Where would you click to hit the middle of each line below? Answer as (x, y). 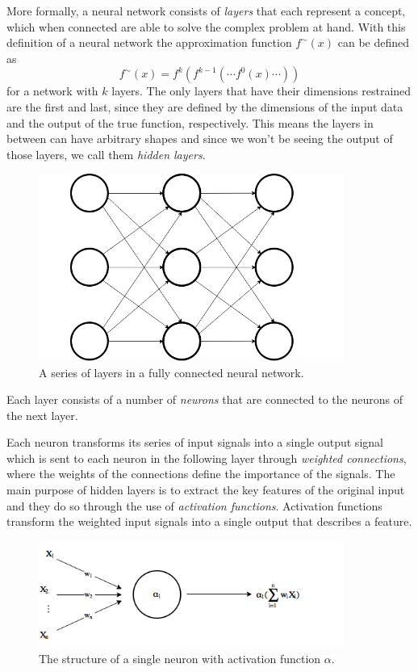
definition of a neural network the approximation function (149, 42)
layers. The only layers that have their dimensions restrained (261, 91)
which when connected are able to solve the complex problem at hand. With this (206, 26)
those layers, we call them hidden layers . (106, 154)
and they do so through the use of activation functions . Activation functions (194, 505)
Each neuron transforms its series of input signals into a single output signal (195, 442)
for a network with (52, 91)
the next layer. (42, 415)
